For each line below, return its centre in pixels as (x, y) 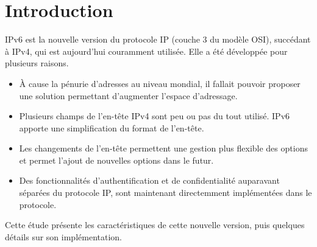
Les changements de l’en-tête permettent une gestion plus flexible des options (163, 148)
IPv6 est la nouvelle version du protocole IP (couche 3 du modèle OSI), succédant (158, 39)
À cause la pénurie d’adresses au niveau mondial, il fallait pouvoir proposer (160, 83)
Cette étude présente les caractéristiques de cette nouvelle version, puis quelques (155, 225)
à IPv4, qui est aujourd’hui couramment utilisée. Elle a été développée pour (146, 51)
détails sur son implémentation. (63, 236)
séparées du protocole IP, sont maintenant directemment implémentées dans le (166, 193)
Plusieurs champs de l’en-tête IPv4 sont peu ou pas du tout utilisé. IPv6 (155, 116)
